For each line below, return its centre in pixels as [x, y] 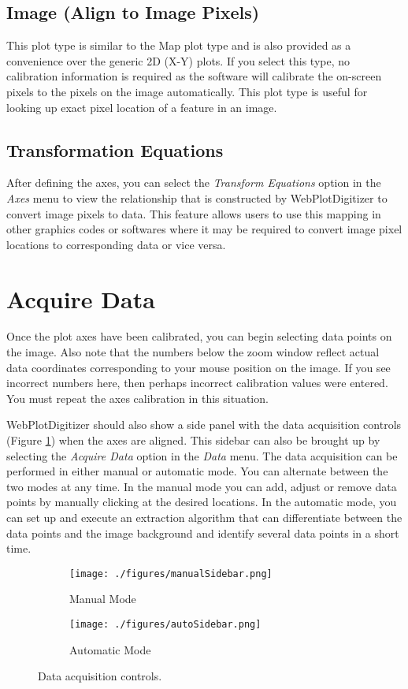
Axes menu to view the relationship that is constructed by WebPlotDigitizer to [197, 197]
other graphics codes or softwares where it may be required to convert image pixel [204, 229]
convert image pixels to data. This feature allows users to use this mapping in [194, 213]
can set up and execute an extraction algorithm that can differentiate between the [204, 517]
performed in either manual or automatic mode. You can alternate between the [197, 471]
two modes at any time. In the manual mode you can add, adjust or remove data [202, 486]
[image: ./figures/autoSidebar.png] [165, 625]
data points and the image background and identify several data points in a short [203, 533]
